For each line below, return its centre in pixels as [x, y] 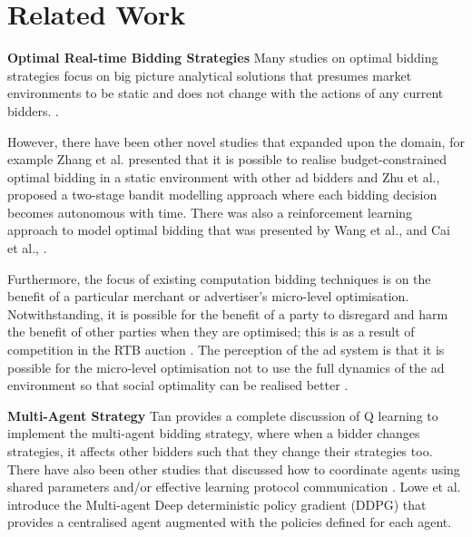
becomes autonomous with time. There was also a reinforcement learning [210, 212]
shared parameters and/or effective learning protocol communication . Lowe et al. [234, 487]
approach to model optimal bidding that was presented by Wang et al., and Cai [229, 230]
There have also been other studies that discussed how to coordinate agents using [234, 469]
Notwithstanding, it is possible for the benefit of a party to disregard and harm [228, 313]
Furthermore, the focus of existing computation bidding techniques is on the [219, 278]
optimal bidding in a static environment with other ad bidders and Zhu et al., [224, 176]
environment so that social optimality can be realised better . [178, 385]
